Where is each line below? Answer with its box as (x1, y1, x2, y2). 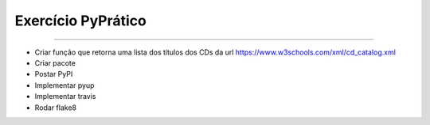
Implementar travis (34, 92, 96, 101)
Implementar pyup (34, 80, 95, 90)
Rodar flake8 (34, 103, 77, 112)
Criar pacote (34, 58, 76, 67)
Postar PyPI (34, 70, 73, 79)
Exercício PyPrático (14, 12, 147, 29)
